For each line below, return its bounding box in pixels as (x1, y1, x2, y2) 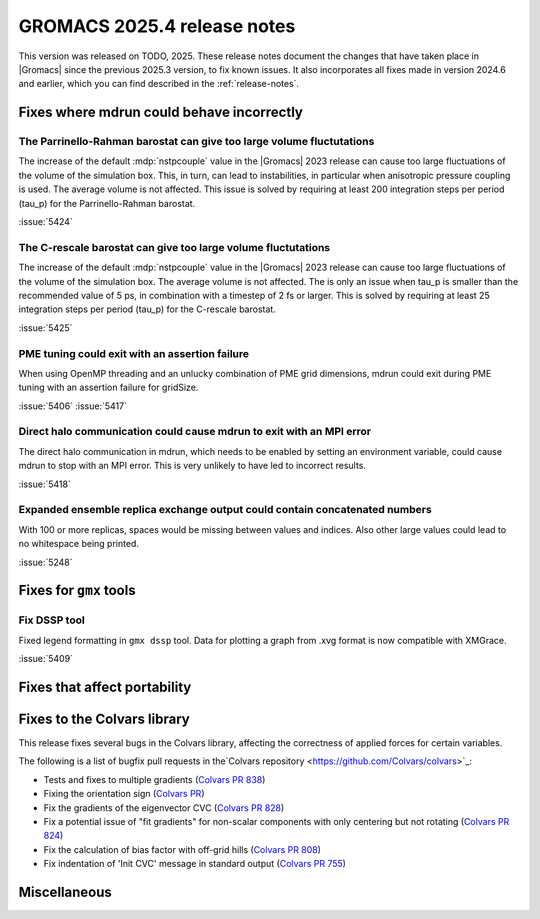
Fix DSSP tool (18, 613, 85, 627)
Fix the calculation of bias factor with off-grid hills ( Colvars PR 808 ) (43, 843, 322, 855)
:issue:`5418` (18, 478, 72, 490)
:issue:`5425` (18, 321, 73, 334)
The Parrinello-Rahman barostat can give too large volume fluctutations (18, 135, 375, 149)
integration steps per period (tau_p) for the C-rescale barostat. (18, 303, 277, 315)
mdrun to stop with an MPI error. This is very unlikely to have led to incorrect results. (18, 460, 367, 472)
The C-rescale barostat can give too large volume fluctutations (18, 240, 331, 254)
